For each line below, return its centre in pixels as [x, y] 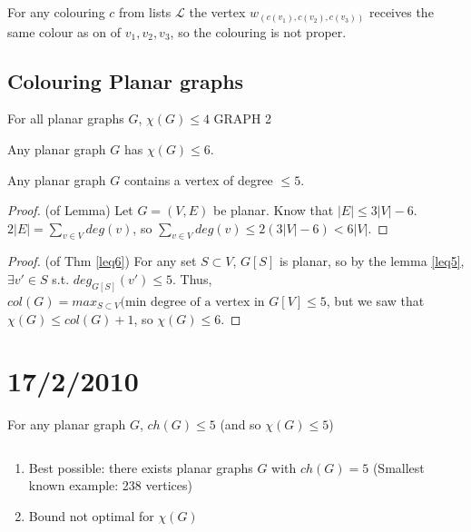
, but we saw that [375, 300]
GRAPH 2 [243, 118]
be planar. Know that [273, 210]
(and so [240, 424]
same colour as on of [64, 31]
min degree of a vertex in [195, 302]
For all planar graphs [66, 118]
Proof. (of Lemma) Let [70, 210]
